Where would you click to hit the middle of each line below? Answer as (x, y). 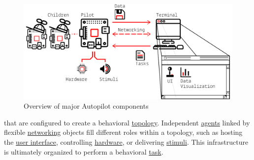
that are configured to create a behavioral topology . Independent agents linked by (127, 122)
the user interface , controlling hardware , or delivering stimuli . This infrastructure (126, 141)
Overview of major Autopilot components (86, 106)
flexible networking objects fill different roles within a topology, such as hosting (123, 132)
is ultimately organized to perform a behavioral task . (84, 151)
